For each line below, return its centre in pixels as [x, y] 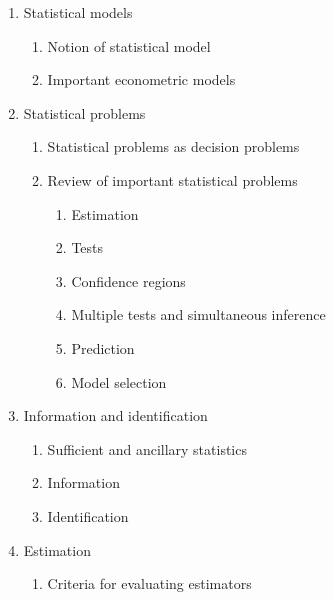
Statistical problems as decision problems [173, 146]
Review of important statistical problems [172, 179]
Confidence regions [128, 280]
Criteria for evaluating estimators [149, 583]
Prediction [103, 347]
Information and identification [115, 415]
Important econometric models [141, 79]
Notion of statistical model [129, 45]
